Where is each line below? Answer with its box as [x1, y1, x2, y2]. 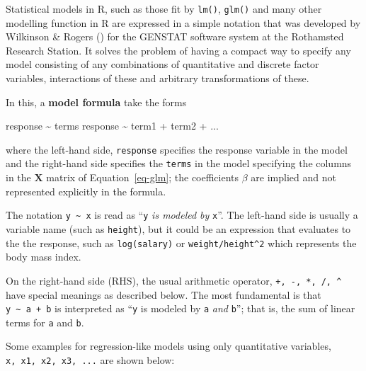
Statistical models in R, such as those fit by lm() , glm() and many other [6, 1, 322, 16]
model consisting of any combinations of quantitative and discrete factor [6, 57, 319, 72]
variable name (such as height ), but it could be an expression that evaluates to [6, 221, 351, 236]
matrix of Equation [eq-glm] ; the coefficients [46, 170, 239, 185]
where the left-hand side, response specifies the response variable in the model [6, 142, 348, 156]
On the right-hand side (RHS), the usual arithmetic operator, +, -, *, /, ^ [6, 273, 342, 287]
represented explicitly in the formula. [6, 183, 166, 198]
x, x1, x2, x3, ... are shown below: [6, 353, 175, 367]
